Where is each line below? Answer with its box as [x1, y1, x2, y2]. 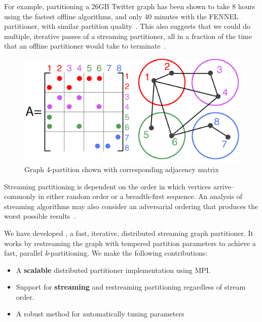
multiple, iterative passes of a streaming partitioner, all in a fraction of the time [4, 30, 252, 41]
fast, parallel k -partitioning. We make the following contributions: [4, 248, 208, 258]
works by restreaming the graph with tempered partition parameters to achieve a [4, 237, 256, 248]
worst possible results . [4, 211, 76, 221]
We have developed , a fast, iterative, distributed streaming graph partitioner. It [4, 227, 254, 238]
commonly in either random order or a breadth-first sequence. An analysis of [4, 191, 242, 202]
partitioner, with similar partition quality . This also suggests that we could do [4, 21, 250, 31]
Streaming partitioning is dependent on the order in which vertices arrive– [4, 181, 235, 191]
